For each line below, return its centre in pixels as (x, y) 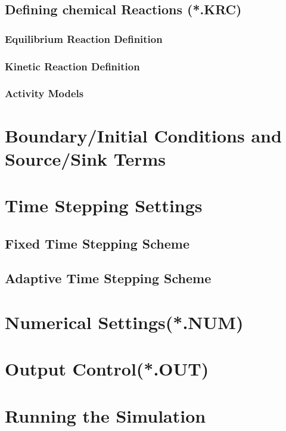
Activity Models (44, 93)
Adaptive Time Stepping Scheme (108, 278)
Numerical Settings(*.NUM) (124, 322)
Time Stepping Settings (104, 205)
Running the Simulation (105, 415)
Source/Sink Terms (86, 158)
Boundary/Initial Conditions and (143, 135)
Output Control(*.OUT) (107, 369)
